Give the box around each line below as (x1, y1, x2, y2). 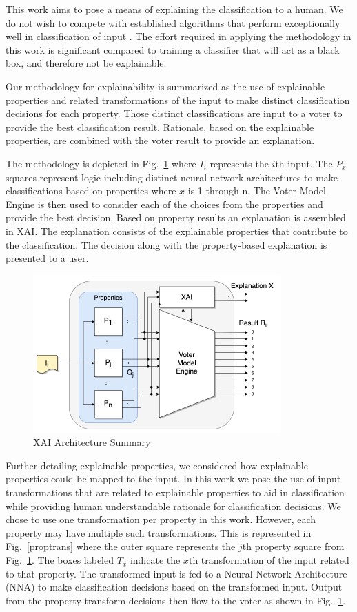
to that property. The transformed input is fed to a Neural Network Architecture (6, 566, 347, 580)
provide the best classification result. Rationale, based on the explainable (6, 119, 314, 134)
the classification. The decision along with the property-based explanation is (6, 237, 327, 252)
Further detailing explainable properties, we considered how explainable (6, 458, 308, 472)
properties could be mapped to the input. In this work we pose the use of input (6, 471, 341, 486)
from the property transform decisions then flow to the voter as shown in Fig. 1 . (6, 593, 346, 607)
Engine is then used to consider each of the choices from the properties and (6, 196, 323, 211)
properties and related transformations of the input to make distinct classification (6, 92, 350, 107)
